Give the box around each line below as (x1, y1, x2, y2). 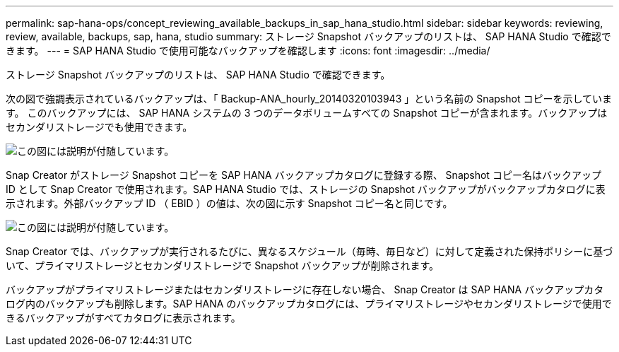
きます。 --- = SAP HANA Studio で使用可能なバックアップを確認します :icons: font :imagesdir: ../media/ (6, 45, 490, 57)
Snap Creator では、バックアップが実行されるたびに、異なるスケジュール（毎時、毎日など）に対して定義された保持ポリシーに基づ (6, 245, 613, 257)
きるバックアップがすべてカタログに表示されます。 (6, 312, 241, 324)
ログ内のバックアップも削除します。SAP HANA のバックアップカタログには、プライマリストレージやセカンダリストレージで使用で (6, 298, 612, 310)
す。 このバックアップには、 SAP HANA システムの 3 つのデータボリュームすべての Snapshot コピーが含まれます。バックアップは (6, 107, 608, 119)
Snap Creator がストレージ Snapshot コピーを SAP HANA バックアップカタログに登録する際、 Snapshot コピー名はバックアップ (6, 169, 601, 181)
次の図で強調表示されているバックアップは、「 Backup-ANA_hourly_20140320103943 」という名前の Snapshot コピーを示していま (6, 93, 613, 105)
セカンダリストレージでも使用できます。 (6, 121, 193, 133)
